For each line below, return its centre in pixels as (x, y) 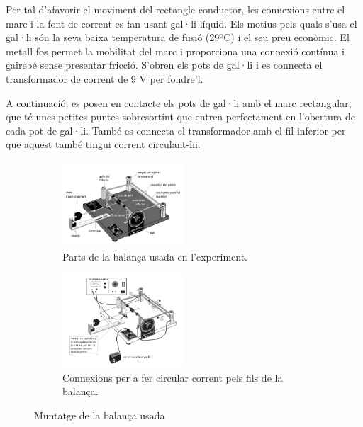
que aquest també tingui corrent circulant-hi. (103, 144)
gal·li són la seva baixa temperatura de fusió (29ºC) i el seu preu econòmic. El (178, 37)
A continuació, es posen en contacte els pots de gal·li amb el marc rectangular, (179, 102)
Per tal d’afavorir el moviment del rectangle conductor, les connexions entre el (175, 9)
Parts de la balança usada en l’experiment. (155, 257)
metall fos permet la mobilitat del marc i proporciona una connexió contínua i (175, 51)
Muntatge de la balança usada (100, 415)
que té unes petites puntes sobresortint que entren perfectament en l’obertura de (180, 116)
